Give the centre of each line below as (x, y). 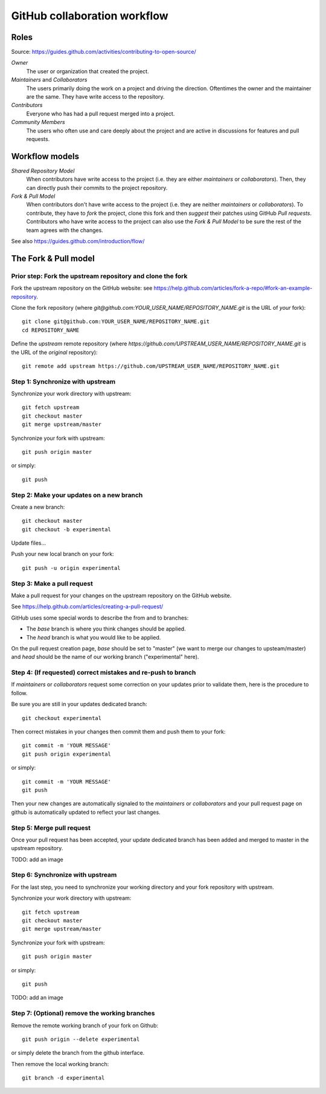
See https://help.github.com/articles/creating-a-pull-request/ (87, 607)
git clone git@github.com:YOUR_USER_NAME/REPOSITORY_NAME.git (116, 322)
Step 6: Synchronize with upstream (64, 875)
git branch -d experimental (63, 1078)
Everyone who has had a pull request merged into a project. (101, 113)
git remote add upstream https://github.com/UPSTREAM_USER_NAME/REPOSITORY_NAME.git (151, 366)
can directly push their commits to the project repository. (97, 188)
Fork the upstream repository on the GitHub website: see (82, 288)
